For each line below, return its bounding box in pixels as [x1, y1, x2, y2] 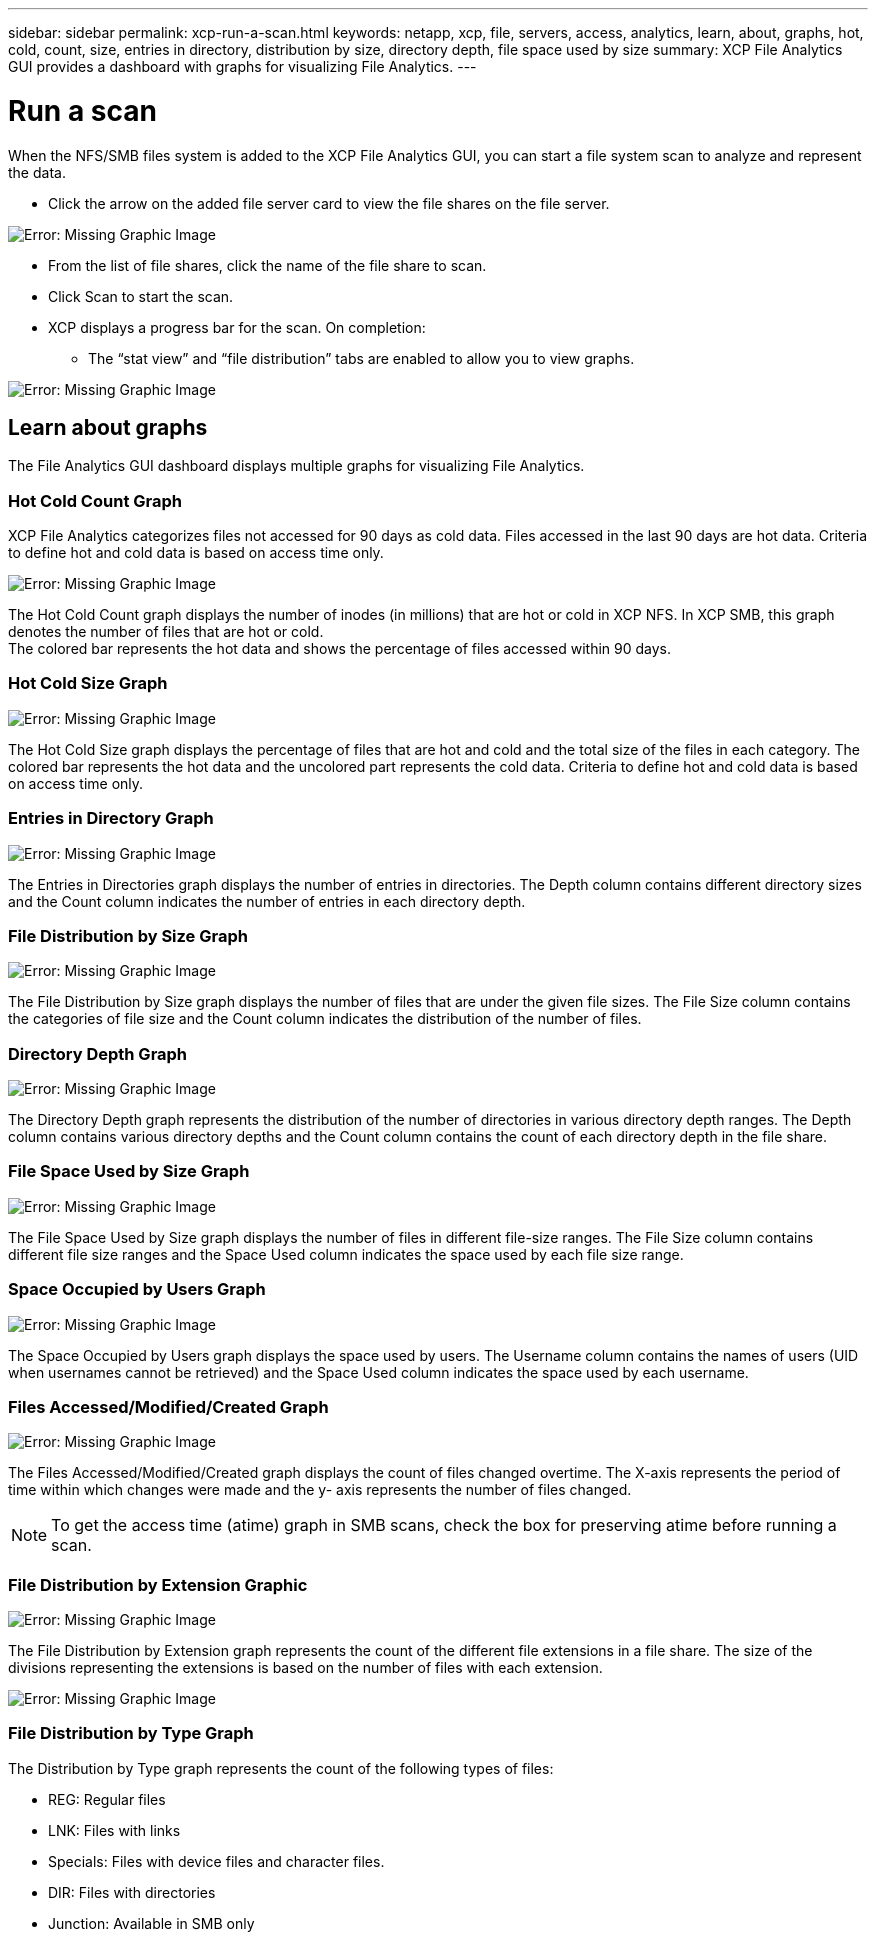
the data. [8, 163, 66, 181]
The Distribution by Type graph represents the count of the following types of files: [8, 1759, 554, 1777]
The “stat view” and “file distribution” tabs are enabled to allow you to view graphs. [88, 349, 635, 367]
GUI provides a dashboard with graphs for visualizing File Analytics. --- [8, 58, 477, 75]
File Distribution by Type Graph [8, 1723, 254, 1744]
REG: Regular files [48, 1790, 166, 1808]
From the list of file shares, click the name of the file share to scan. [48, 256, 487, 274]
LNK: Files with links [48, 1821, 181, 1839]
